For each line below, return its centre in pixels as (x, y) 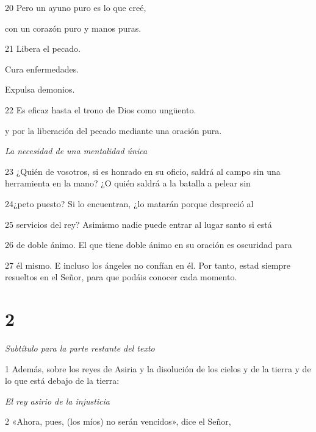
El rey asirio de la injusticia (57, 401)
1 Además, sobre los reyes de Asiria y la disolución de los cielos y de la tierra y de (158, 368)
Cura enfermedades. (42, 69)
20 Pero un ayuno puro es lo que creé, (76, 7)
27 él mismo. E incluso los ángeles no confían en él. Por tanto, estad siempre (148, 265)
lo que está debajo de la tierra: (62, 381)
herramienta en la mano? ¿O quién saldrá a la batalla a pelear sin (128, 183)
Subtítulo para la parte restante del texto (80, 348)
